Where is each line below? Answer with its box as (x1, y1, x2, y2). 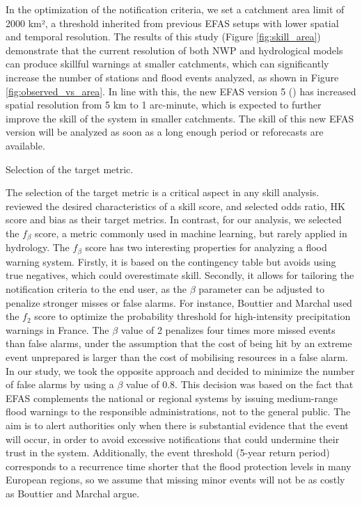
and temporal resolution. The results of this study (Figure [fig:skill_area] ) (6, 29, 321, 44)
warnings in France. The (6, 322, 109, 337)
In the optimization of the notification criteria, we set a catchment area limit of (6, 2, 345, 16)
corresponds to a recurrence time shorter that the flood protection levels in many (6, 458, 352, 473)
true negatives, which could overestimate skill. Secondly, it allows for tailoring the (6, 268, 354, 282)
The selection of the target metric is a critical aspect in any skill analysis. (6, 185, 320, 200)
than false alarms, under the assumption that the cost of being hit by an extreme (6, 336, 352, 351)
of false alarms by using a (6, 377, 114, 392)
